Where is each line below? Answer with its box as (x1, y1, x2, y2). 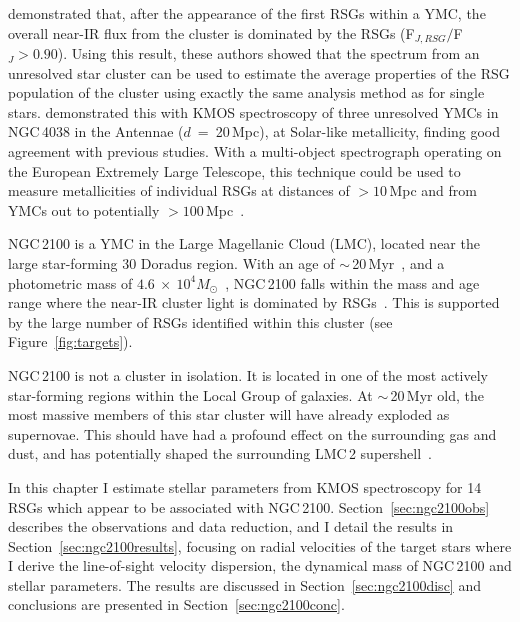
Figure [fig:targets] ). (8, 331, 133, 352)
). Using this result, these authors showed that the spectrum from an (57, 43, 480, 64)
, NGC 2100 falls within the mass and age (225, 272, 480, 293)
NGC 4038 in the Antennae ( (8, 121, 184, 142)
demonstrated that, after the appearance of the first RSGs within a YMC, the (8, 3, 486, 23)
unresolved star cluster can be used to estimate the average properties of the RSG (8, 62, 510, 83)
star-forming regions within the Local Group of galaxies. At (8, 384, 373, 405)
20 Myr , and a (352, 252, 445, 273)
